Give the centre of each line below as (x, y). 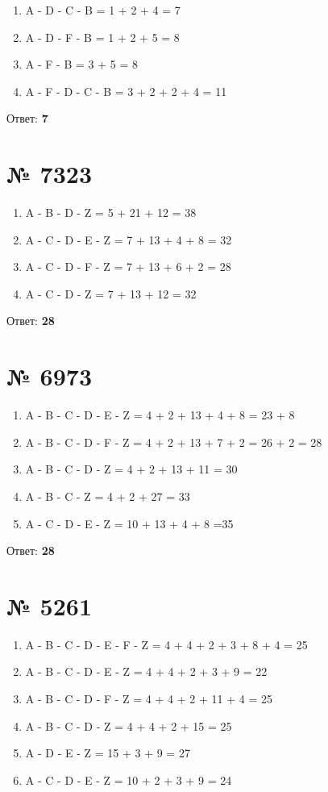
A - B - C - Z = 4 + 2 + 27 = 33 (108, 496)
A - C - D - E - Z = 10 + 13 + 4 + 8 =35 (129, 523)
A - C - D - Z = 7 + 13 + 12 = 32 (111, 293)
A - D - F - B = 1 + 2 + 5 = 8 (102, 37)
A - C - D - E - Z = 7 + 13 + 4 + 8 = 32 (129, 239)
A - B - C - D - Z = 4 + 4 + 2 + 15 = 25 (129, 725)
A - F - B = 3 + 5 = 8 (81, 64)
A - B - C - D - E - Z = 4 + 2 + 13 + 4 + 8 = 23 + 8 (160, 415)
